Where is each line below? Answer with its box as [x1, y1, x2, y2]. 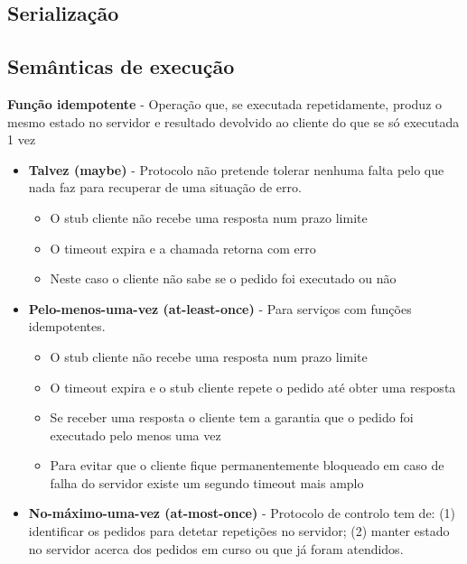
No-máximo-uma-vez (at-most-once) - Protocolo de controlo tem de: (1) [28, 504, 456, 522]
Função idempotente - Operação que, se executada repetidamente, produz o [7, 94, 443, 113]
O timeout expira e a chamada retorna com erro [50, 238, 316, 257]
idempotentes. [28, 317, 106, 336]
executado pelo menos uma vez [50, 425, 221, 444]
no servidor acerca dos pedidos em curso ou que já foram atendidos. [28, 539, 404, 558]
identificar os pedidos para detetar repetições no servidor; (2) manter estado [28, 522, 450, 541]
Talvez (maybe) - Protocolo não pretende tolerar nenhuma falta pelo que [28, 160, 444, 179]
